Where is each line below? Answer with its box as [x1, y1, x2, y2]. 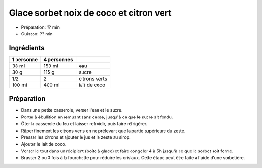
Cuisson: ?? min [21, 31, 53, 36]
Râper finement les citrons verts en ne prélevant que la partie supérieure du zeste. [21, 128, 186, 134]
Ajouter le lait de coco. [21, 141, 66, 147]
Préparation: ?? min [21, 24, 60, 30]
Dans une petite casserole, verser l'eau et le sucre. [21, 107, 123, 113]
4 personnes [43, 56, 74, 63]
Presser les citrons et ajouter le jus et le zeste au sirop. [21, 134, 131, 140]
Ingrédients [9, 44, 45, 52]
